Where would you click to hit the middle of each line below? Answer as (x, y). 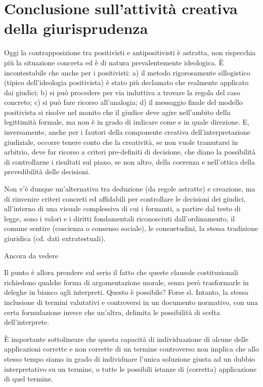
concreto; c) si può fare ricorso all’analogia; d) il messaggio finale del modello (123, 102)
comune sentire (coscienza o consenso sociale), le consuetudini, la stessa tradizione (131, 228)
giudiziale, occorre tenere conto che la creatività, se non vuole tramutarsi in (121, 142)
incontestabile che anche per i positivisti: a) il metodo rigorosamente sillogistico (127, 72)
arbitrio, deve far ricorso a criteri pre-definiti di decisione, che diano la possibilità (130, 152)
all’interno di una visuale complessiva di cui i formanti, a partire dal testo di (122, 208)
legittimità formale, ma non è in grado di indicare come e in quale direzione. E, (127, 122)
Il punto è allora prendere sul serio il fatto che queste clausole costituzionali (121, 272)
